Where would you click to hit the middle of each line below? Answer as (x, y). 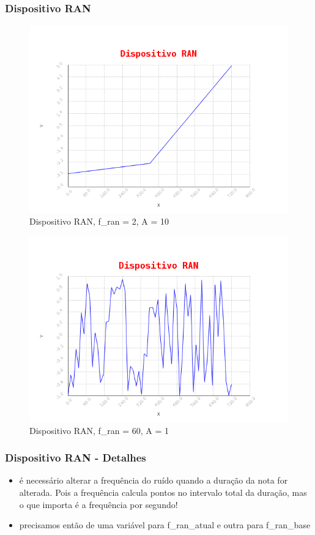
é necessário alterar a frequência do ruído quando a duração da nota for (154, 480)
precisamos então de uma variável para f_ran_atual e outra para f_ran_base (165, 525)
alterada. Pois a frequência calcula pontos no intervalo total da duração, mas (163, 492)
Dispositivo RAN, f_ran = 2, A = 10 (99, 221)
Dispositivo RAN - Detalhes (76, 458)
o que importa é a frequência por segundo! (98, 504)
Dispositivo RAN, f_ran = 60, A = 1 (99, 430)
